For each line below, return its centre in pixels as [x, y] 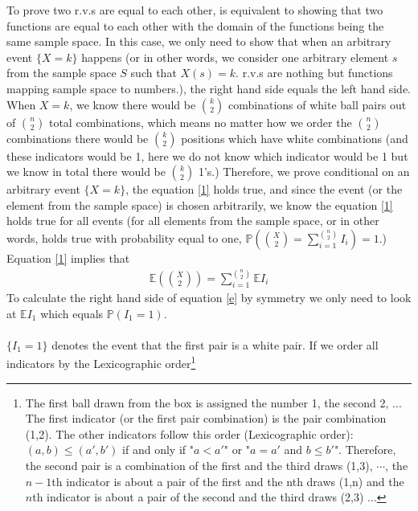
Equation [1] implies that [68, 258]
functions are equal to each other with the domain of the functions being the [195, 25]
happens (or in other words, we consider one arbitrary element [235, 57]
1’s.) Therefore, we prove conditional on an [304, 172]
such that [154, 73]
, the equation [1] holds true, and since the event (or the [264, 189]
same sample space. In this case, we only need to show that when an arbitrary [199, 41]
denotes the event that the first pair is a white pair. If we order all [215, 344]
